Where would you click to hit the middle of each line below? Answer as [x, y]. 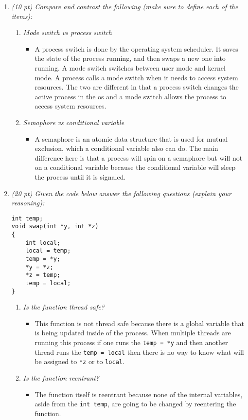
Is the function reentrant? [61, 378]
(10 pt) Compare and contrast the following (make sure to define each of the [125, 6]
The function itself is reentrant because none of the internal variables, [139, 394]
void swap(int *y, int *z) [55, 227]
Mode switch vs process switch [67, 32]
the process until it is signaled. [80, 176]
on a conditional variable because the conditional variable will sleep [135, 167]
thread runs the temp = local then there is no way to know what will [139, 352]
